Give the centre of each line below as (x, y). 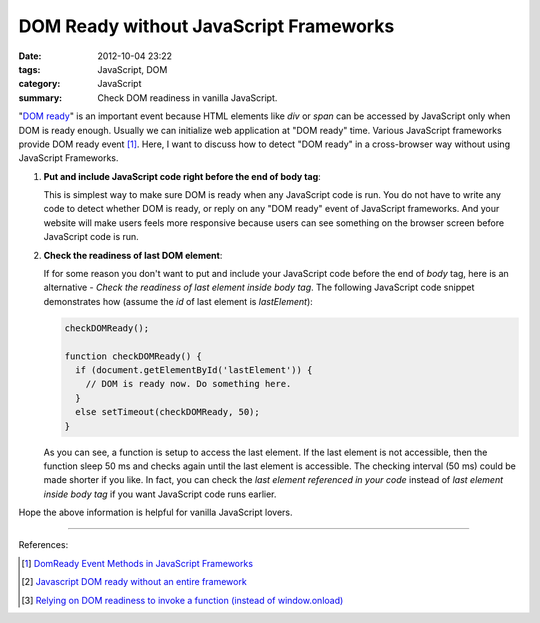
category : (39, 84)
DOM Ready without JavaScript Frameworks (206, 26)
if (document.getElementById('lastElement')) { (194, 369)
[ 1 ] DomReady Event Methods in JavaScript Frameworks (137, 563)
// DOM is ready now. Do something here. (188, 384)
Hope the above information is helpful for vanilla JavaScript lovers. (156, 512)
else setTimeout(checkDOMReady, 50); (167, 412)
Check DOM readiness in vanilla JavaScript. (187, 97)
